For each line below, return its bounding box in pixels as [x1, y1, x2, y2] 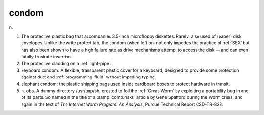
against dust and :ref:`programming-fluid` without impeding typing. [21, 74, 156, 80]
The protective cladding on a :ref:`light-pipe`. [21, 60, 112, 66]
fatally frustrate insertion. [21, 54, 72, 59]
